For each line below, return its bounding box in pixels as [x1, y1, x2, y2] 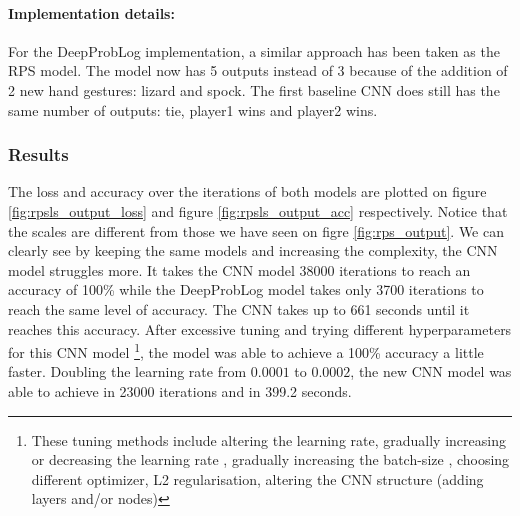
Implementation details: [8, 2, 175, 23]
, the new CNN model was [350, 361, 512, 382]
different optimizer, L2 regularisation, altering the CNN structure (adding [31, 468, 484, 489]
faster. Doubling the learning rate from [8, 361, 247, 382]
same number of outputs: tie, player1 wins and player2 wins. [8, 99, 378, 120]
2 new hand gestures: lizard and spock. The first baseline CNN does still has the [8, 79, 500, 100]
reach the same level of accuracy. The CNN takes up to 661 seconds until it [8, 298, 470, 319]
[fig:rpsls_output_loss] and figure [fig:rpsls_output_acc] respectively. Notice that [8, 200, 508, 221]
